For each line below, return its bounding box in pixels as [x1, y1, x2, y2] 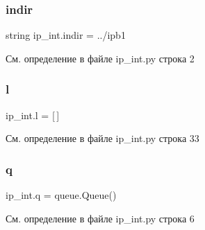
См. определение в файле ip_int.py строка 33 [6, 131, 199, 145]
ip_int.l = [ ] [6, 107, 60, 122]
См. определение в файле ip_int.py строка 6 [6, 211, 195, 225]
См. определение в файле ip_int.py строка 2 [6, 51, 195, 65]
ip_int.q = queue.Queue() [6, 188, 117, 202]
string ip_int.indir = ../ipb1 [6, 28, 126, 42]
